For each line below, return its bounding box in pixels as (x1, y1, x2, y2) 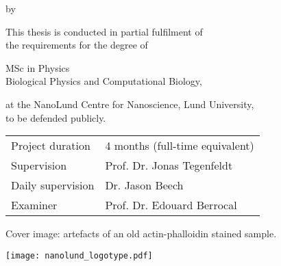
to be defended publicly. (5, 110, 106, 124)
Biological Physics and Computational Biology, (5, 74, 202, 88)
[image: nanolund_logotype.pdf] (5, 250, 153, 261)
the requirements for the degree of (5, 38, 148, 52)
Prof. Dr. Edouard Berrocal (105, 197, 237, 213)
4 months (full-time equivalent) (105, 137, 254, 154)
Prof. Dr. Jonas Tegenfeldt (105, 157, 233, 174)
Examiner (11, 197, 58, 213)
